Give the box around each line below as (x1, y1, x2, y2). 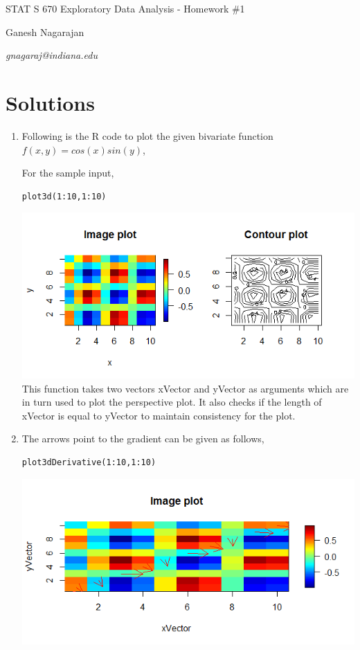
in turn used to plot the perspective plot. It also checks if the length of (21, 395, 322, 409)
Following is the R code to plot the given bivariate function (21, 128, 273, 143)
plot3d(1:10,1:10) (21, 191, 107, 201)
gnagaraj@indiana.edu (6, 48, 98, 62)
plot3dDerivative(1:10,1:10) (21, 457, 156, 467)
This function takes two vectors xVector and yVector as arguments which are (21, 381, 349, 395)
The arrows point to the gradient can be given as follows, (21, 431, 264, 446)
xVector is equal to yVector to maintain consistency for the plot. (21, 408, 296, 422)
